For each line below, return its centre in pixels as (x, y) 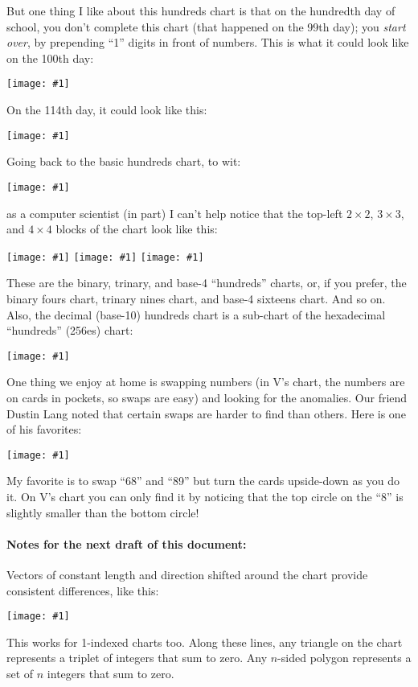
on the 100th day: (50, 58)
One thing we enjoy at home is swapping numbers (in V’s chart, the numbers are (206, 382)
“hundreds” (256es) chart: (70, 330)
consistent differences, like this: (83, 590)
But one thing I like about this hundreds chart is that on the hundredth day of (201, 10)
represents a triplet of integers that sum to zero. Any (137, 658)
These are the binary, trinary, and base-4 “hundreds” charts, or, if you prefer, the (207, 283)
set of (20, 674)
